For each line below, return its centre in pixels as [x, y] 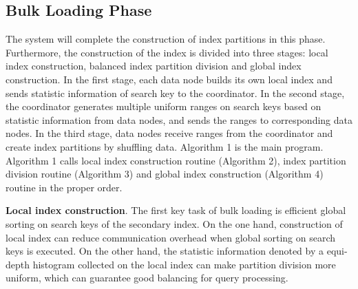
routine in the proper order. [64, 187]
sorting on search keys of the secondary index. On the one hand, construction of [174, 223]
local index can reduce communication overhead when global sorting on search [171, 237]
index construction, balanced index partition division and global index [154, 66]
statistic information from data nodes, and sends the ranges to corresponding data [179, 119]
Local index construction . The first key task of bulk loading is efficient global [176, 210]
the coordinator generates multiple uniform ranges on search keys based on [164, 106]
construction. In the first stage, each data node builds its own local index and [169, 79]
